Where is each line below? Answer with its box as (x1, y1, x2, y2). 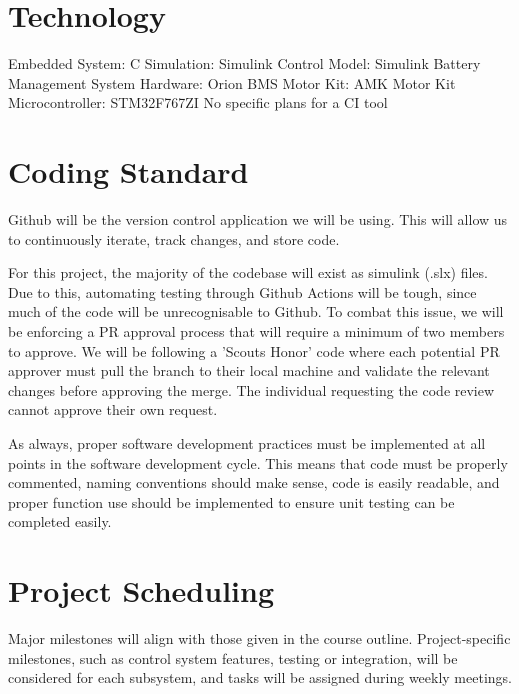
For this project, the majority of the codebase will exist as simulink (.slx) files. (8, 262, 488, 283)
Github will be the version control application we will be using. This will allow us (8, 209, 508, 230)
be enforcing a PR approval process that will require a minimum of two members (8, 321, 505, 341)
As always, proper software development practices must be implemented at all (8, 432, 486, 453)
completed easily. (8, 511, 112, 532)
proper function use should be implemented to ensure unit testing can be (8, 491, 455, 512)
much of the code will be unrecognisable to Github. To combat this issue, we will (8, 301, 504, 322)
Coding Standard (8, 151, 249, 192)
